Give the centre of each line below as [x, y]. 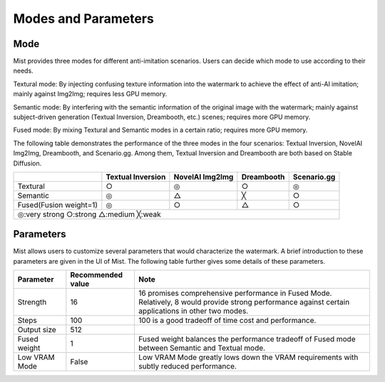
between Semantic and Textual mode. [202, 348]
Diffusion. [27, 163]
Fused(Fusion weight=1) [58, 205]
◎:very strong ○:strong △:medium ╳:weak [89, 214]
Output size [37, 330]
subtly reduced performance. [188, 366]
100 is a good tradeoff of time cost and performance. [227, 321]
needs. [23, 71]
